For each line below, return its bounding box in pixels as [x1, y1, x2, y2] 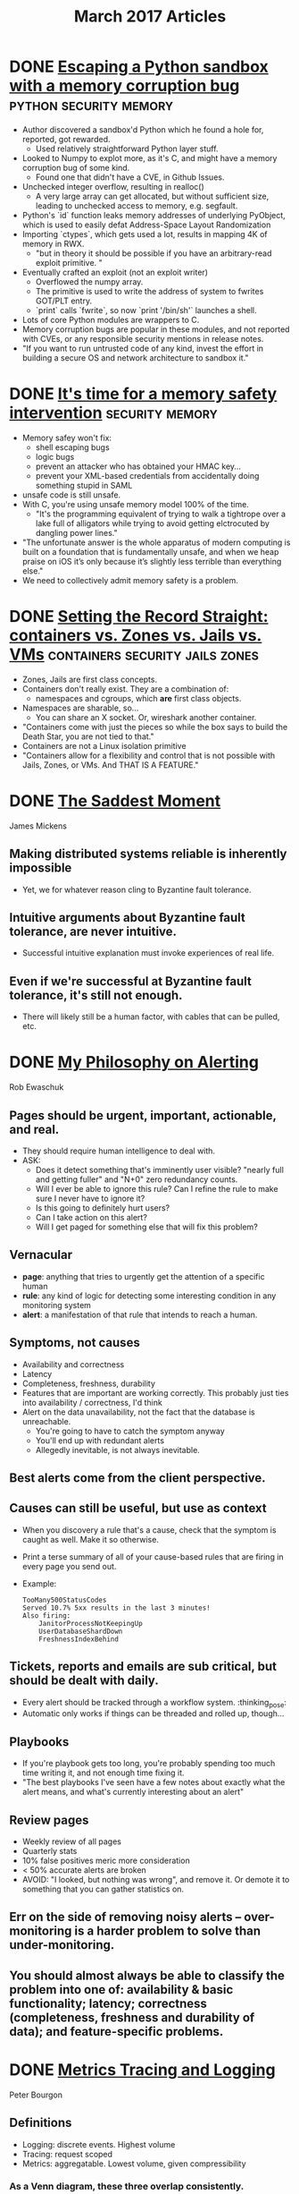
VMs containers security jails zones [9, 644, 259, 665]
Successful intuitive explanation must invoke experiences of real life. [21, 948, 275, 958]
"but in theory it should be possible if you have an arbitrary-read [35, 248, 272, 259]
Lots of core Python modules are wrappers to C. [21, 314, 200, 325]
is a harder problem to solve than [74, 1924, 262, 1939]
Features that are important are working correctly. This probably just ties [21, 1387, 289, 1398]
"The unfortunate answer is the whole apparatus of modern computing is [21, 537, 291, 548]
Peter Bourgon [9, 2089, 62, 2100]
